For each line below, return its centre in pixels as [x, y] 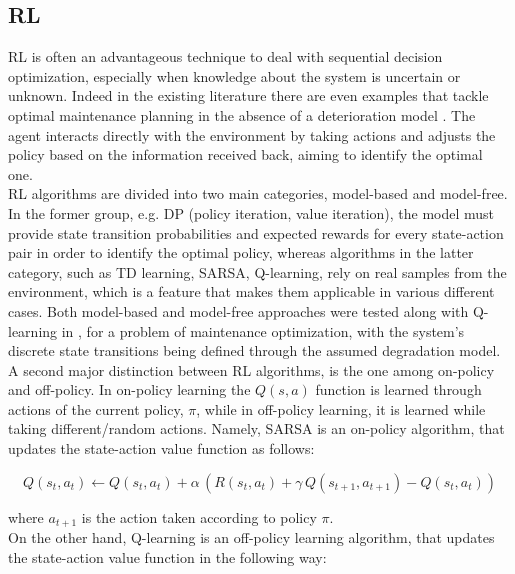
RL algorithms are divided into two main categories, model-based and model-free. [258, 193]
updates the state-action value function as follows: [161, 448]
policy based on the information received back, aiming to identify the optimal [245, 154]
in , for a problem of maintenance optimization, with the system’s [263, 330]
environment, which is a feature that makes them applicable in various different [251, 291]
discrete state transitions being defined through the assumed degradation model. [254, 350]
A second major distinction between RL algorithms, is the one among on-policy [251, 369]
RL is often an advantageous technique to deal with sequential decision [225, 56]
